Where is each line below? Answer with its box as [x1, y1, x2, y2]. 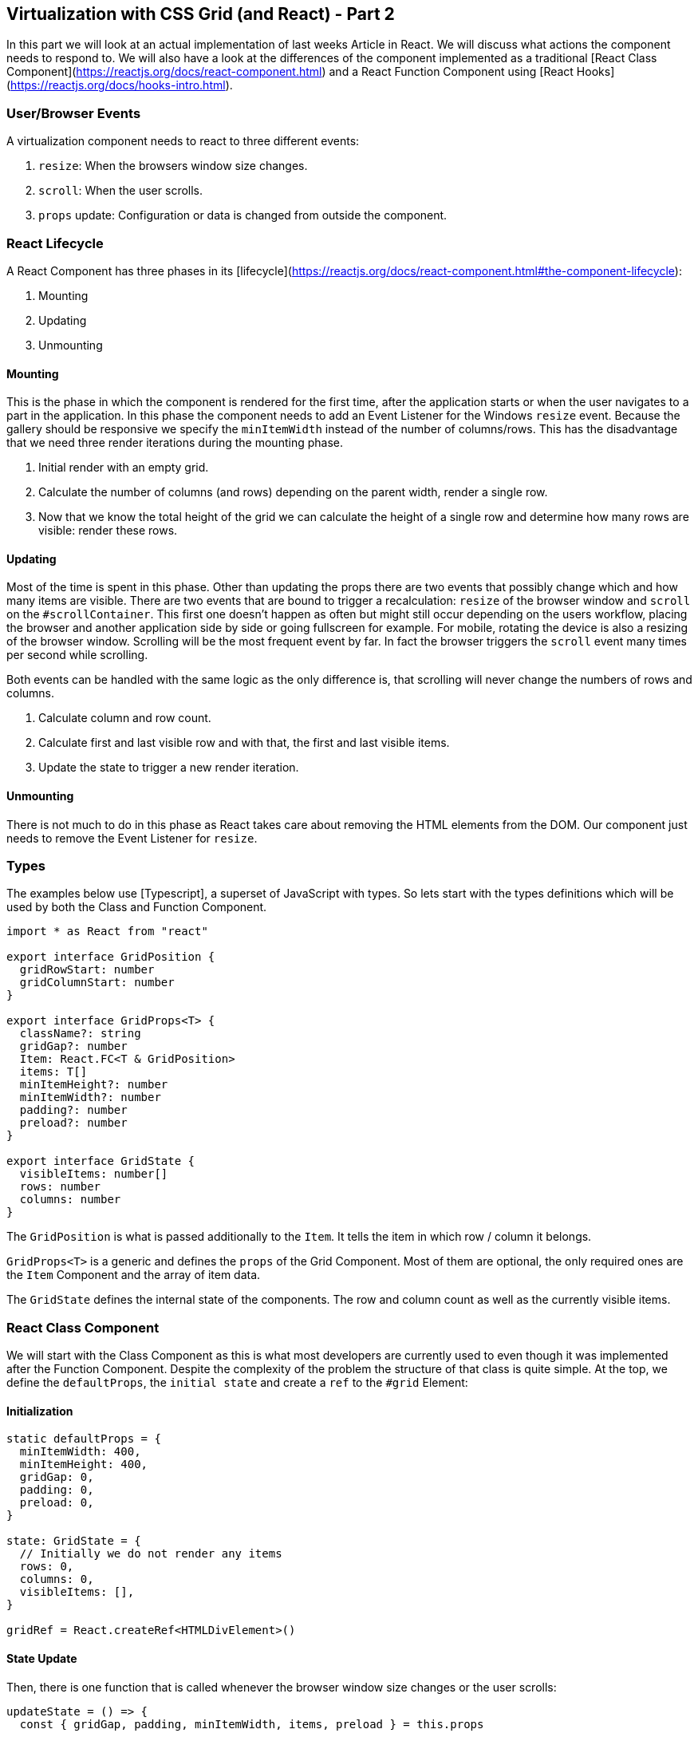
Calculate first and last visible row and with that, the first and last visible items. [38, 736, 450, 750]
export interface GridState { [6, 1155, 195, 1168]
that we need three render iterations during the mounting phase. [6, 436, 343, 450]
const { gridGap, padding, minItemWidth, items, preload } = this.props [19, 1717, 484, 1731]
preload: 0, [19, 1496, 94, 1510]
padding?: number [19, 1103, 128, 1117]
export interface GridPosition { [6, 950, 215, 964]
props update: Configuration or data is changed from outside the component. [38, 208, 448, 223]
